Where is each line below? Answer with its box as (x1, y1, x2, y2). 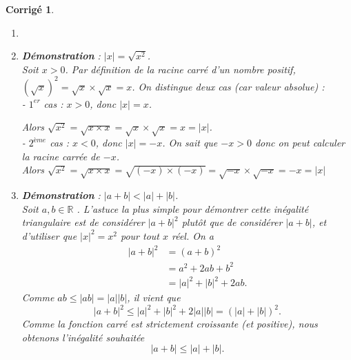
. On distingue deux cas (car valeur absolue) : (132, 79, 325, 93)
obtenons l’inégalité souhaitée (21, 330, 145, 344)
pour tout (120, 228, 159, 243)
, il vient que (127, 290, 181, 305)
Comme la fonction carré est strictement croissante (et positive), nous (21, 316, 318, 331)
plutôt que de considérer (181, 215, 283, 229)
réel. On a (171, 228, 214, 243)
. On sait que (162, 135, 218, 150)
